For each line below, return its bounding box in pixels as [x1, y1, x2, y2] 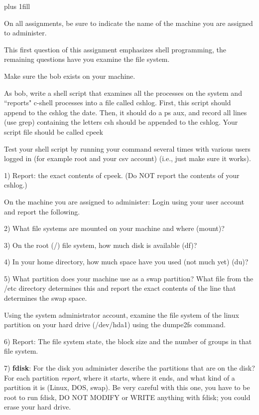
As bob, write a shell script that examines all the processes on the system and [4, 87, 242, 98]
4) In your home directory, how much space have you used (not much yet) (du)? [4, 256, 249, 267]
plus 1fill [4, 1, 30, 11]
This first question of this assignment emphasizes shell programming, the [4, 44, 227, 54]
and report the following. [4, 206, 80, 216]
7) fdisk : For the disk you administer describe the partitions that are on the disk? [4, 363, 255, 373]
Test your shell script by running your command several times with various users [4, 143, 251, 154]
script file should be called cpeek [4, 126, 103, 137]
